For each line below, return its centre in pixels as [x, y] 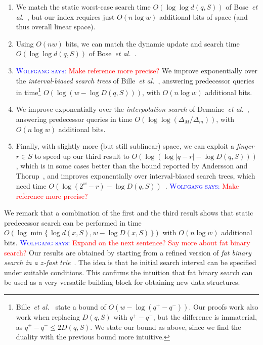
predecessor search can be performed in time [73, 222]
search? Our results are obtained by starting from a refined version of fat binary [128, 252]
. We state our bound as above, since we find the [166, 327]
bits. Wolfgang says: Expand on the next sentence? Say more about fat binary [127, 242]
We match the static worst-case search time [83, 7]
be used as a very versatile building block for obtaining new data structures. [122, 282]
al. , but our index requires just [65, 16]
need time [31, 185]
